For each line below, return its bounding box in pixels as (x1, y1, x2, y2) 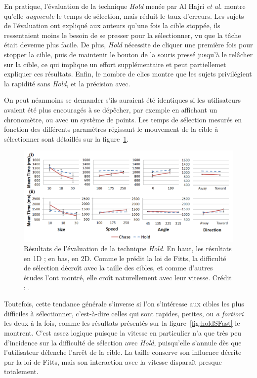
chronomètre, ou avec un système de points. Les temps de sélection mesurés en (4, 114, 242, 124)
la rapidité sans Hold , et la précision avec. (4, 78, 130, 88)
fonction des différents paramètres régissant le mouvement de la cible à (4, 124, 218, 134)
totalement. (4, 366, 39, 377)
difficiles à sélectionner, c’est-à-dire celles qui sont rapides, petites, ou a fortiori (4, 308, 244, 318)
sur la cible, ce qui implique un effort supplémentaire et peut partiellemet (4, 59, 226, 69)
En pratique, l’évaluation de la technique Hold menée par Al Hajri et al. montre (4, 1, 246, 11)
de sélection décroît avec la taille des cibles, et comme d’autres (24, 263, 213, 273)
